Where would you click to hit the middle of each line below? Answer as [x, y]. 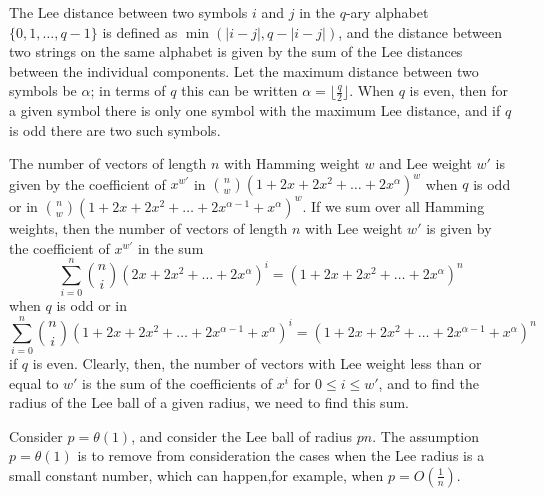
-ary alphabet [387, 12]
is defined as [140, 31]
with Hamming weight [292, 163]
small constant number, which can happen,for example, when [196, 474]
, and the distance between [420, 31]
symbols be [43, 90]
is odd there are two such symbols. [115, 129]
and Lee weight [425, 163]
